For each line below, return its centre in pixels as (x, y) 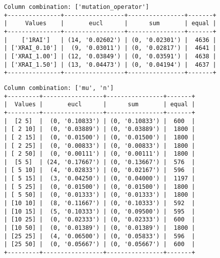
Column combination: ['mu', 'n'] (59, 88)
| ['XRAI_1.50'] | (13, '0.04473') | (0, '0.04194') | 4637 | (110, 64)
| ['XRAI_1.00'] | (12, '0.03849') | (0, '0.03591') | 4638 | (110, 56)
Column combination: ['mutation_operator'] (77, 7)
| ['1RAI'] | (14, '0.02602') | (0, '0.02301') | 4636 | (110, 40)
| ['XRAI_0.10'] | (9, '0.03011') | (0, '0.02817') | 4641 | (110, 48)
